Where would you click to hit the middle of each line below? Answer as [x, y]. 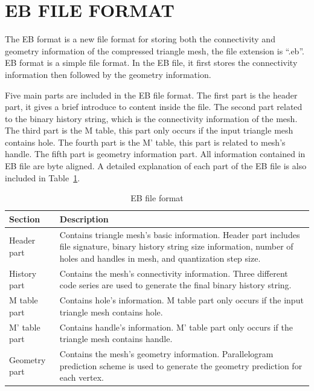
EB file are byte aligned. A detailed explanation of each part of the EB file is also [156, 166]
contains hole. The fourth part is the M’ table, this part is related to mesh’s [145, 142]
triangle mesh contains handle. [116, 339]
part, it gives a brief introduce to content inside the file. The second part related [154, 107]
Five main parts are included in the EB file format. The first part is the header [151, 95]
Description [84, 218]
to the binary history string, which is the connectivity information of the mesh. [151, 118]
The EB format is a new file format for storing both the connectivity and [140, 39]
